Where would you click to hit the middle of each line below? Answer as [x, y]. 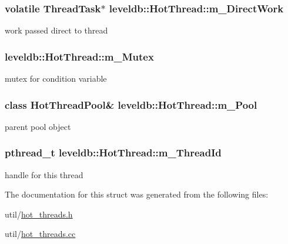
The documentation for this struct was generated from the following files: [137, 194]
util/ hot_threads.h [39, 214]
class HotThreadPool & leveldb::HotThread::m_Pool [131, 104]
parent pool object [38, 126]
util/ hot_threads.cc [40, 234]
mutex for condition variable [56, 78]
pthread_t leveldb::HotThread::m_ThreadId [113, 153]
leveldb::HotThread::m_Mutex [79, 56]
